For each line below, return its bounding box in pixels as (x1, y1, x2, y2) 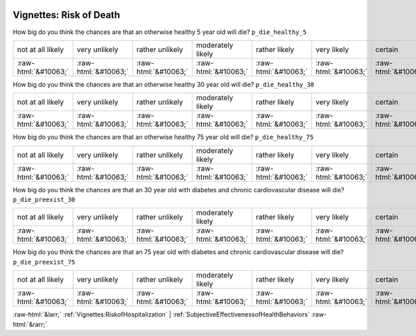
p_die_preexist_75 (12, 258, 76, 266)
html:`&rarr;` (12, 320, 48, 328)
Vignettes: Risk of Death (12, 9, 121, 21)
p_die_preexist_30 (12, 196, 76, 204)
